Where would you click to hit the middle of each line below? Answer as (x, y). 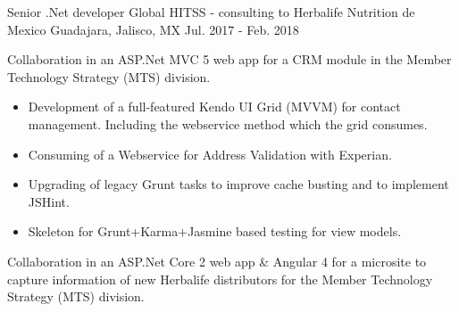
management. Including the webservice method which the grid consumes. (228, 123)
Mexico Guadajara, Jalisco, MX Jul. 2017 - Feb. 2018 (153, 29)
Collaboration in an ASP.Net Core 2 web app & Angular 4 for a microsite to (217, 261)
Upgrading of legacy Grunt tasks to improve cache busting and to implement (238, 184)
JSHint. (49, 201)
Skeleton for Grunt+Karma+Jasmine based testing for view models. (215, 231)
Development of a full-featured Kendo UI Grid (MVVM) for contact (214, 107)
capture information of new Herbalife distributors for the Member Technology (220, 279)
